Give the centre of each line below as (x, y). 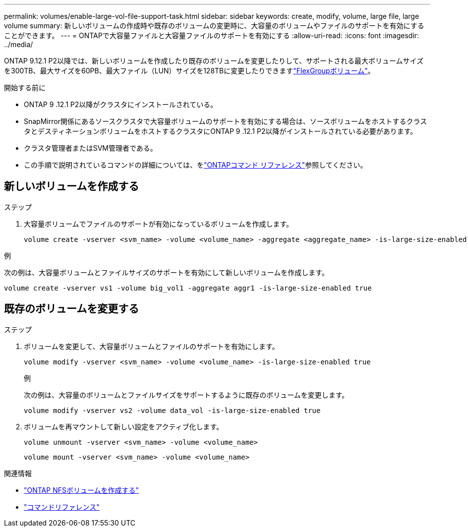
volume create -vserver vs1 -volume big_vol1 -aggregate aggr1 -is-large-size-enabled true (188, 288)
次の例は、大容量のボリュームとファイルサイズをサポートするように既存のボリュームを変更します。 (186, 395)
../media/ (19, 44)
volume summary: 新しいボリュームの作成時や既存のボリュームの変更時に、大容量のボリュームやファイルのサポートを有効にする (214, 26)
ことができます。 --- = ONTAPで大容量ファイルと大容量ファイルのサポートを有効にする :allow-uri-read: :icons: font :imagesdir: (212, 35)
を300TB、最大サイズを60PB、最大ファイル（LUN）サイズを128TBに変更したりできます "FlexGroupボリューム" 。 (189, 71)
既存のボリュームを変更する (72, 309)
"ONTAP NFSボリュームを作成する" (82, 490)
